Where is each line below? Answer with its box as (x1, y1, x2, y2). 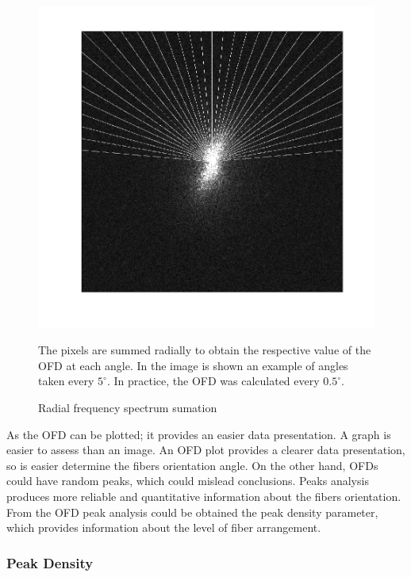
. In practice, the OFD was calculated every (106, 373, 320, 389)
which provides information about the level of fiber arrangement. (6, 519, 321, 536)
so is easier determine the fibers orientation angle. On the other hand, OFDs (6, 457, 378, 473)
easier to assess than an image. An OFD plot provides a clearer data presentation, (6, 441, 405, 458)
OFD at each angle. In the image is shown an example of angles (38, 357, 348, 373)
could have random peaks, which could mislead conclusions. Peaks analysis (6, 472, 369, 489)
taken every (38, 373, 94, 389)
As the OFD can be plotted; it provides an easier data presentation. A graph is (6, 426, 391, 442)
